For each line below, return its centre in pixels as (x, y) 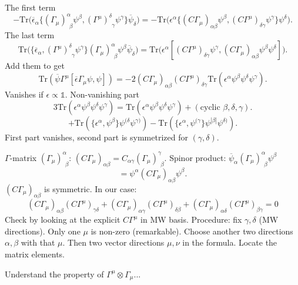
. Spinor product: (195, 157)
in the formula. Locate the (230, 242)
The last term (30, 34)
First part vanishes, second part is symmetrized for (96, 137)
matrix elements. (35, 254)
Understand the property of (54, 274)
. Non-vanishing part (102, 94)
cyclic (210, 108)
